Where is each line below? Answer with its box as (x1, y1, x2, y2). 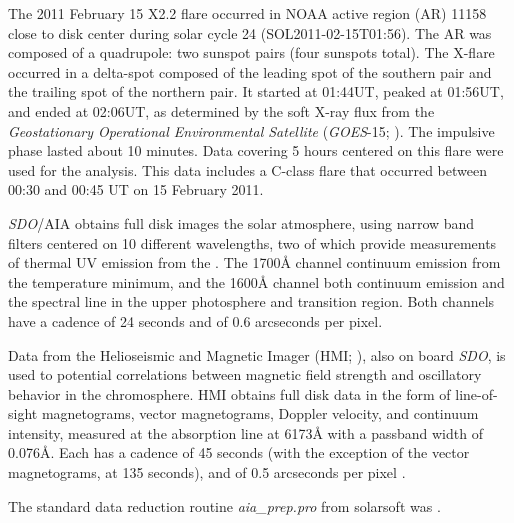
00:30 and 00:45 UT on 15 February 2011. (8, 179, 264, 200)
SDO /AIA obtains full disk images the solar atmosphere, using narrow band (8, 212, 475, 233)
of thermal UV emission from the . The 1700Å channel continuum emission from (8, 252, 501, 273)
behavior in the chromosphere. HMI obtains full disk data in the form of (8, 383, 451, 404)
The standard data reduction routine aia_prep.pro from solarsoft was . (8, 495, 441, 516)
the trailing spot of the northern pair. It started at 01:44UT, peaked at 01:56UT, (8, 81, 504, 102)
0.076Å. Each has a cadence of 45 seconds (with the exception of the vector (8, 442, 470, 463)
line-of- (455, 383, 498, 404)
